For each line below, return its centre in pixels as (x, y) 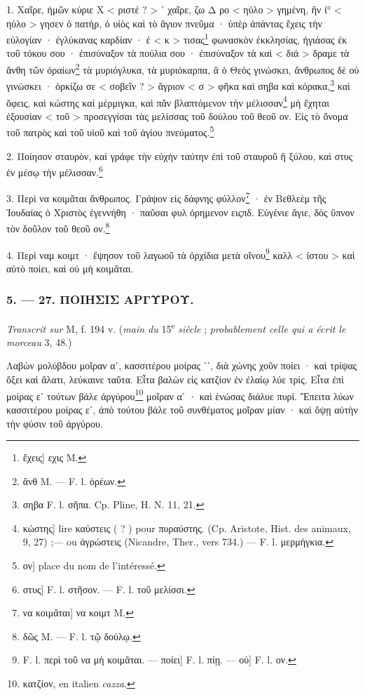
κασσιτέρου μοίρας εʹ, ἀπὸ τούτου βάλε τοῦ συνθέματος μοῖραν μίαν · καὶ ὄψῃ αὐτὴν (182, 409)
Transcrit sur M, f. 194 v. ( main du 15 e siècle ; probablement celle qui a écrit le (176, 327)
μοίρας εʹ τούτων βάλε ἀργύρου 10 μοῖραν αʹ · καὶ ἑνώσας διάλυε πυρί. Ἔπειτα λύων (180, 395)
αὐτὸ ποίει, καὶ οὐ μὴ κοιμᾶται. (70, 268)
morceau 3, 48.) (39, 342)
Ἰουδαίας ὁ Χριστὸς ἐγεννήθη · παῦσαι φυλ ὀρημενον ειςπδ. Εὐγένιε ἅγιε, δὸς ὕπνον (180, 212)
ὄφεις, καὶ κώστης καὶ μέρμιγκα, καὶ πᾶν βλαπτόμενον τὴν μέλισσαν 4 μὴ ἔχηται (168, 101)
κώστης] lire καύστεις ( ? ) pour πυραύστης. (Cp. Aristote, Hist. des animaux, (187, 528)
